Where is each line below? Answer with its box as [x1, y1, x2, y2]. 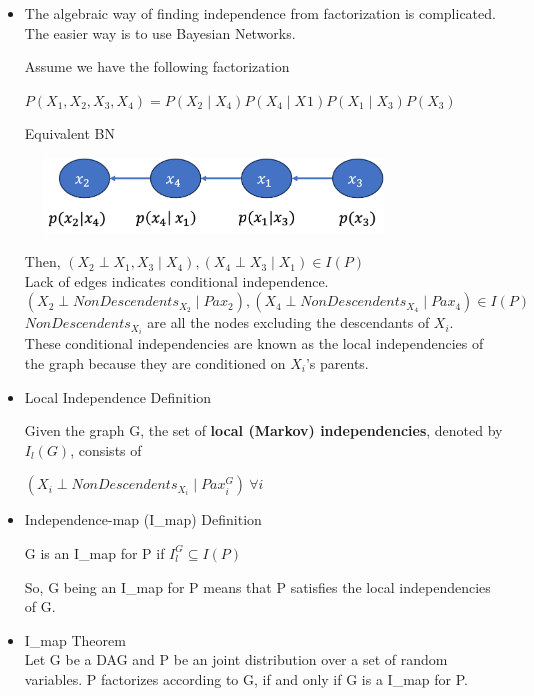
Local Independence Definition [24, 386, 212, 407]
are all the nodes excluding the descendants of [147, 312, 430, 333]
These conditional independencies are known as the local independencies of [24, 333, 484, 354]
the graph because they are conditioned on [24, 353, 286, 374]
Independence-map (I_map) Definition [24, 509, 262, 530]
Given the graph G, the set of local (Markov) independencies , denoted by [24, 420, 503, 441]
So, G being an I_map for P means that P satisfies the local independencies [24, 576, 491, 597]
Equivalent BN [24, 123, 116, 144]
